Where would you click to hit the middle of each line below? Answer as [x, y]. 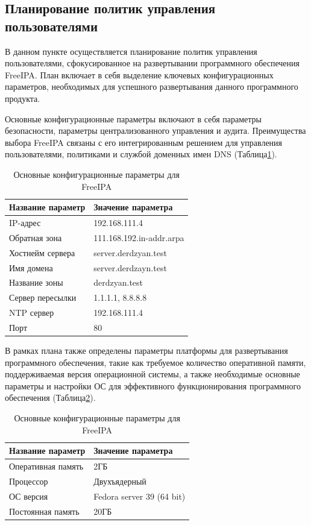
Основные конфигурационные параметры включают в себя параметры [133, 118]
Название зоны [36, 282]
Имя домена [31, 267]
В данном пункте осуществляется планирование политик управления [131, 51]
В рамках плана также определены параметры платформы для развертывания [146, 350]
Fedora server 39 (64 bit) [140, 496]
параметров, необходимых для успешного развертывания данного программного [152, 86]
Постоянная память [44, 511]
